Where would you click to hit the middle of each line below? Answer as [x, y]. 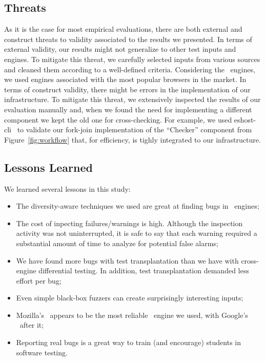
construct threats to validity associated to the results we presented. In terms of [128, 39]
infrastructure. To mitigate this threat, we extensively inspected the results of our [132, 99]
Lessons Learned [48, 167]
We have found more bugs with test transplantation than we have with [127, 260]
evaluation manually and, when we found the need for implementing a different [128, 109]
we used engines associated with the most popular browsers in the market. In [125, 79]
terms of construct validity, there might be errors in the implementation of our [127, 89]
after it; [32, 325]
